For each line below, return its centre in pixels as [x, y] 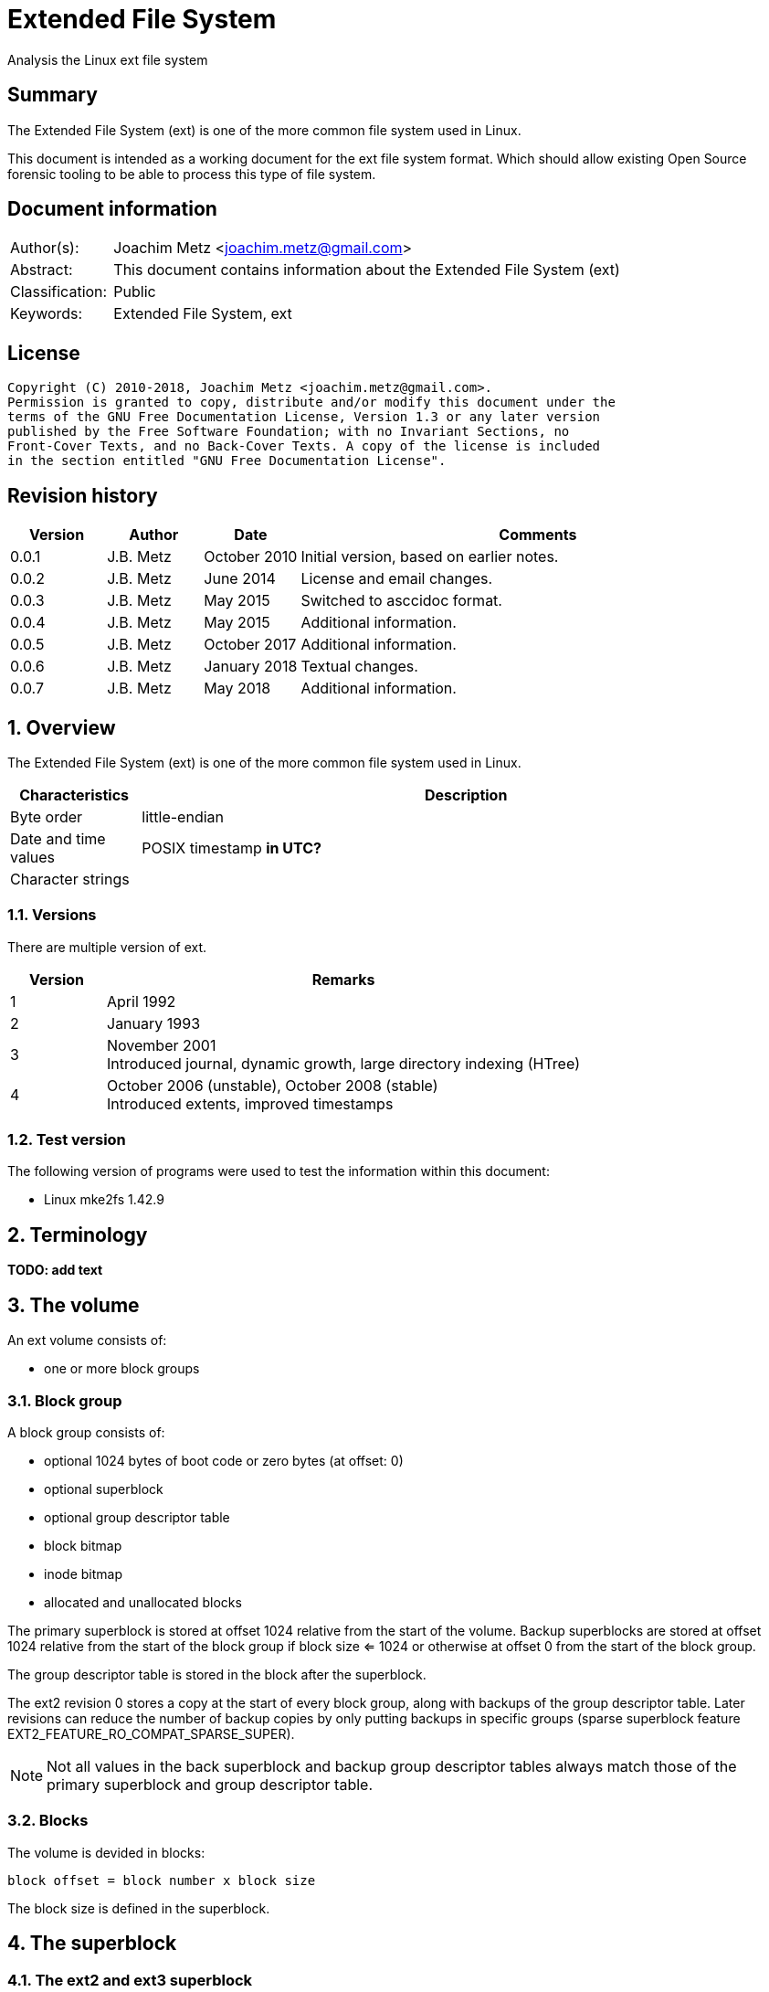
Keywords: [47, 314]
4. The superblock [92, 1944]
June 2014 [240, 579]
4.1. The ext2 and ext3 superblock [130, 1980]
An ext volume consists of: [87, 1340]
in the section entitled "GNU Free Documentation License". [227, 461]
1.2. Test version [67, 1140]
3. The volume [74, 1305]
